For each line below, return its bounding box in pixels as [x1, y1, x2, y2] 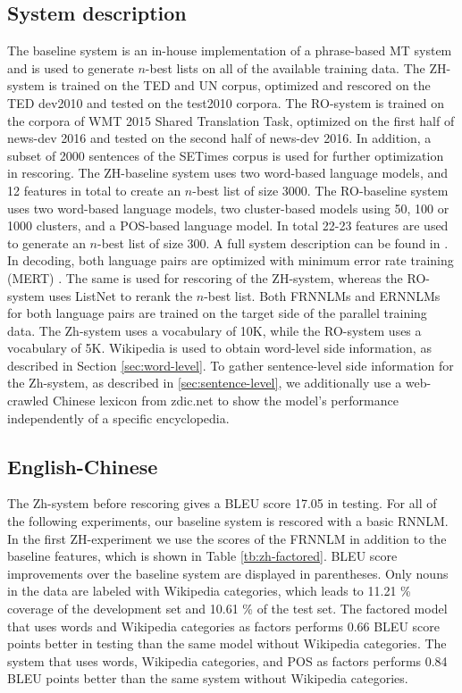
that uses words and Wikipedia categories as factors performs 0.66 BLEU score [7, 616, 441, 635]
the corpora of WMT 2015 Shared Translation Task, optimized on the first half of [7, 111, 455, 129]
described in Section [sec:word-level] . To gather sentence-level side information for [7, 355, 454, 374]
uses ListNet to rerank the [48, 286, 193, 305]
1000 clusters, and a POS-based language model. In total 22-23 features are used [7, 216, 449, 235]
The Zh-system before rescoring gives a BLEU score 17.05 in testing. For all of [7, 494, 437, 513]
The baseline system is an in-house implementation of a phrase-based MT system [7, 41, 452, 60]
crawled [7, 391, 49, 410]
